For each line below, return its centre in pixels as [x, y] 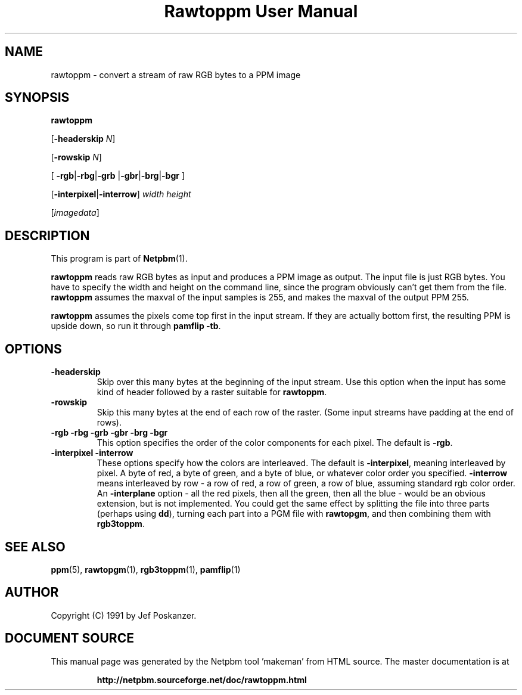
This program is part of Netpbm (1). [119, 259]
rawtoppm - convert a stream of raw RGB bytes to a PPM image [176, 75]
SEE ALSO [35, 547]
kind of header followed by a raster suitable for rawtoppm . [212, 392]
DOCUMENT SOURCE [69, 638]
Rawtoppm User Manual [261, 11]
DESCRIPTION [47, 235]
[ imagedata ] [75, 213]
